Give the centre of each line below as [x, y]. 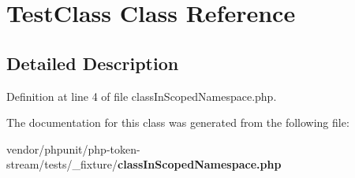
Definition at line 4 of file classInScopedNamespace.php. [142, 96]
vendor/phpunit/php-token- [73, 148]
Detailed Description [93, 63]
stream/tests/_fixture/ [62, 164]
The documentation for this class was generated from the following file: [178, 122]
